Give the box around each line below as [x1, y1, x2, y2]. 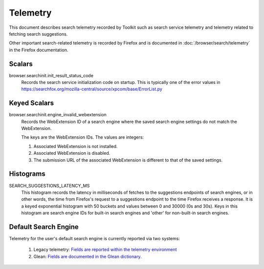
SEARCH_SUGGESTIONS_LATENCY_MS [9, 183, 90, 188]
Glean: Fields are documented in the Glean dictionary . [33, 253, 142, 259]
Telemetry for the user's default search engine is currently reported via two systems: [9, 236, 180, 242]
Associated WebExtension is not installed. [33, 143, 118, 149]
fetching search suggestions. [9, 31, 68, 37]
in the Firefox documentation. [9, 47, 68, 53]
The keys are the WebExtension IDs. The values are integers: [21, 134, 144, 140]
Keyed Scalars [9, 99, 54, 107]
